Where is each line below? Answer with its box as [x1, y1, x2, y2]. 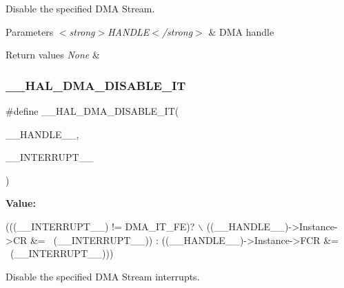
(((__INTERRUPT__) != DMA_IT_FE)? [6, 219, 195, 233]
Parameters [6, 24, 54, 38]
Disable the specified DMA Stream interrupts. [6, 269, 200, 283]
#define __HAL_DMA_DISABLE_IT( [6, 104, 179, 118]
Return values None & [6, 47, 100, 62]
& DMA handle [208, 24, 274, 38]
